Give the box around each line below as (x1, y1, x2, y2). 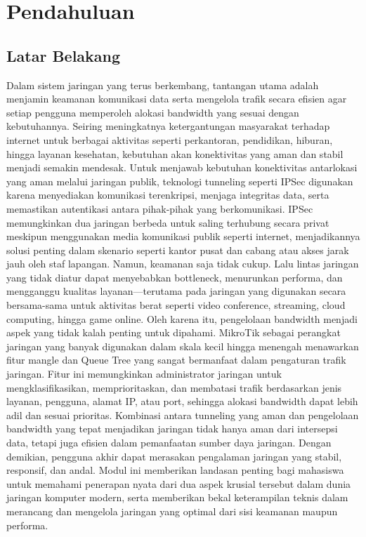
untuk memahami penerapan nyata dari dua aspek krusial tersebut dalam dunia (6, 476, 351, 491)
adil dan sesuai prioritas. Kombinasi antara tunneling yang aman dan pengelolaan (6, 407, 359, 422)
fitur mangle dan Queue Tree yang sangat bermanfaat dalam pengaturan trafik (6, 352, 346, 367)
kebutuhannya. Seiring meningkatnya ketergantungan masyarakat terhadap (6, 119, 330, 133)
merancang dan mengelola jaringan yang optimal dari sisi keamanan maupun (6, 503, 338, 518)
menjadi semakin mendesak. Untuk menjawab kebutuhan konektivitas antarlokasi (6, 160, 358, 175)
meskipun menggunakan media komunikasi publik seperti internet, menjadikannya (6, 229, 360, 244)
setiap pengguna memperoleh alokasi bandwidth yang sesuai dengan (6, 105, 299, 119)
